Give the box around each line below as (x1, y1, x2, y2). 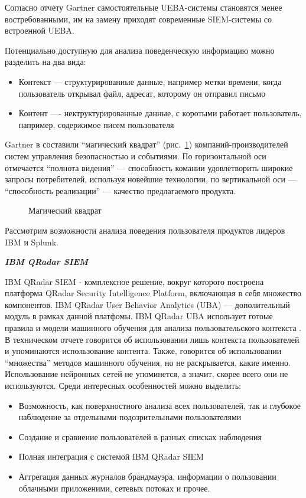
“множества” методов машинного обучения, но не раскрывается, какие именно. (5, 356, 291, 368)
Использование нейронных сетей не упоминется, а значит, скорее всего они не (5, 368, 288, 380)
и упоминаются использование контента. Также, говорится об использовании (5, 345, 282, 357)
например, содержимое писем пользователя (18, 118, 174, 130)
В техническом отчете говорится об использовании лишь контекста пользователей (5, 333, 300, 345)
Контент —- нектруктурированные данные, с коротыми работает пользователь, (18, 107, 302, 119)
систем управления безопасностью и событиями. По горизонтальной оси (5, 149, 266, 162)
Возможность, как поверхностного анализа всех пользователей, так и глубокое (18, 399, 301, 411)
